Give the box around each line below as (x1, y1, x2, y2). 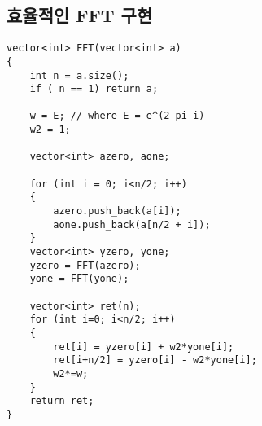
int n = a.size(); (29, 69, 129, 81)
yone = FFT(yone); (29, 273, 129, 285)
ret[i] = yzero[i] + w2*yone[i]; (53, 340, 234, 353)
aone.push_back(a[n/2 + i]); (53, 218, 211, 231)
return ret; (29, 395, 94, 407)
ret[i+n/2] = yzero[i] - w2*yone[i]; (53, 354, 257, 367)
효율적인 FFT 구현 (7, 2, 153, 28)
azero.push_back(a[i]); (53, 205, 181, 217)
